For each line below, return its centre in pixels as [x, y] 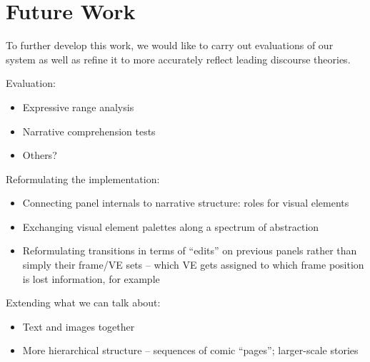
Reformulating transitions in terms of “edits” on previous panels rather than [190, 250]
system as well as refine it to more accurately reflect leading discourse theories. [178, 59]
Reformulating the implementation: [83, 179]
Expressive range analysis [78, 107]
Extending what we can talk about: [83, 302]
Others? [40, 155]
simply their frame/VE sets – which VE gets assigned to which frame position [193, 265]
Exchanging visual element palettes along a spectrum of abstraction [171, 226]
